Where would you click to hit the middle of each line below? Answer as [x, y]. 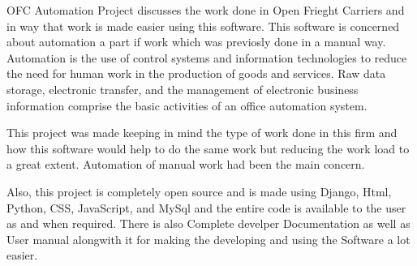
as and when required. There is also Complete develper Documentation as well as [208, 223]
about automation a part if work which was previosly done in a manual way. [196, 42]
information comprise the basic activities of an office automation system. [187, 105]
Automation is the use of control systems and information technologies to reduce [207, 57]
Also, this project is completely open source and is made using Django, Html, [199, 191]
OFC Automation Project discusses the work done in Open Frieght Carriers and [206, 10]
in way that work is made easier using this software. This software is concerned [203, 26]
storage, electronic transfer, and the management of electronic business [183, 89]
